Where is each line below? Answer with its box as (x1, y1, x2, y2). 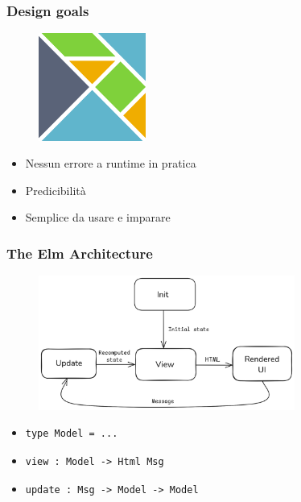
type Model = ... (25, 428, 118, 440)
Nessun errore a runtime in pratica (25, 155, 196, 172)
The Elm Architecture (6, 243, 153, 263)
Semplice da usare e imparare (25, 209, 171, 226)
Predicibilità (25, 181, 86, 198)
